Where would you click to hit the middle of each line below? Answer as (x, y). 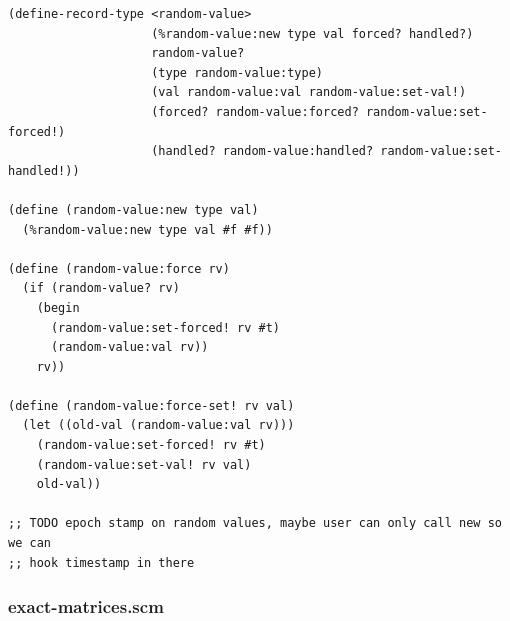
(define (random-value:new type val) (133, 209)
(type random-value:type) (237, 72)
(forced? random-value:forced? (255, 111)
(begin (58, 307)
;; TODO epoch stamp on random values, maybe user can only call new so (255, 523)
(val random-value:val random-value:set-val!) (309, 92)
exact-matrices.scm (86, 606)
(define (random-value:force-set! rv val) (151, 405)
